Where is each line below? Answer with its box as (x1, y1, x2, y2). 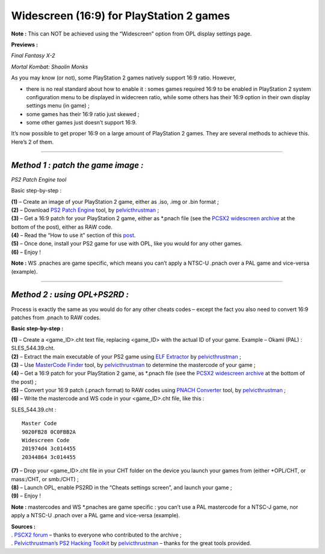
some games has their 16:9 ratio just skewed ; (26, 110, 140, 117)
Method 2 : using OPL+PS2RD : (11, 289, 129, 300)
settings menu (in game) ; (26, 102, 90, 109)
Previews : (11, 41, 39, 48)
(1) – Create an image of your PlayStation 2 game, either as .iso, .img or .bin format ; (11, 198, 219, 205)
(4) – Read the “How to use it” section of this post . (11, 232, 136, 239)
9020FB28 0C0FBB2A (22, 428, 76, 436)
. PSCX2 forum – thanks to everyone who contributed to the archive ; (11, 531, 182, 538)
